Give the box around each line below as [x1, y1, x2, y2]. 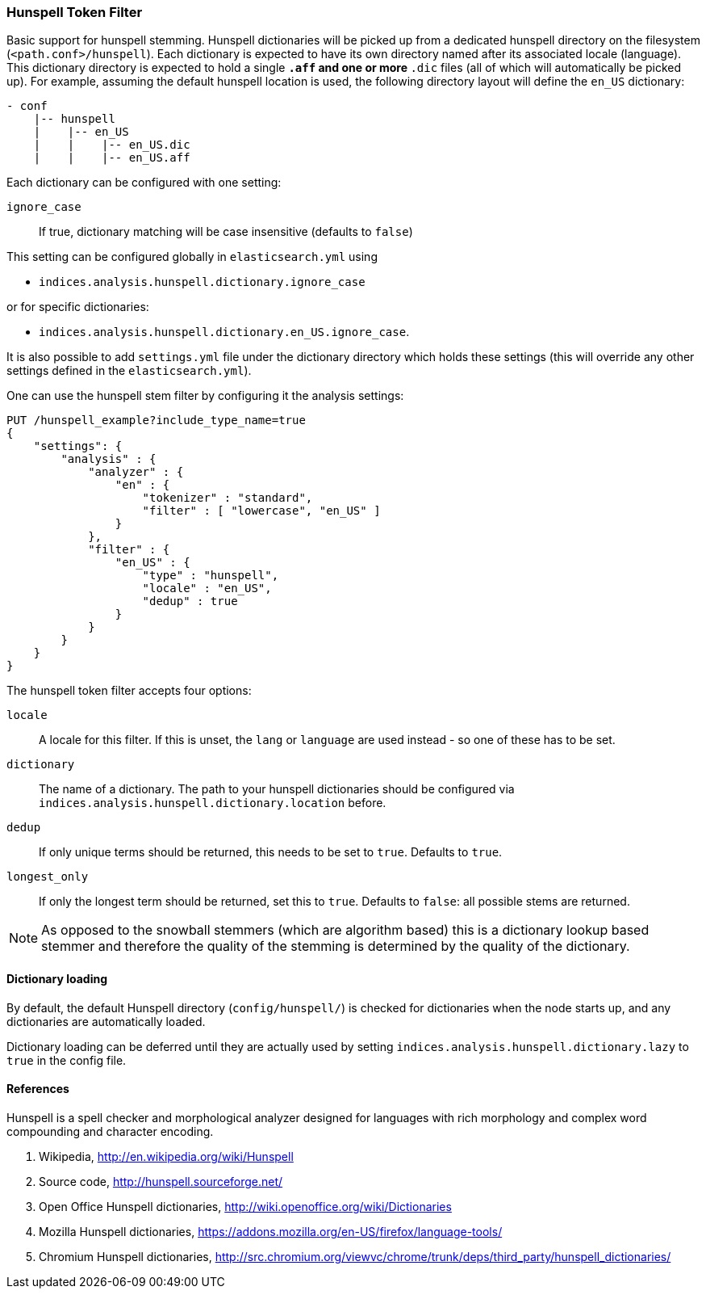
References [6, 1082, 69, 1096]
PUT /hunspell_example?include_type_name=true [6, 414, 306, 427]
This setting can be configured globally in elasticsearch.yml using [6, 250, 378, 264]
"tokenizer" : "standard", [142, 491, 313, 505]
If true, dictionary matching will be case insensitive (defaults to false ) [39, 225, 413, 239]
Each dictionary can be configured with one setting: [6, 175, 282, 190]
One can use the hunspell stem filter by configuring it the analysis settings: [6, 389, 404, 403]
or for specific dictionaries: [6, 300, 149, 314]
